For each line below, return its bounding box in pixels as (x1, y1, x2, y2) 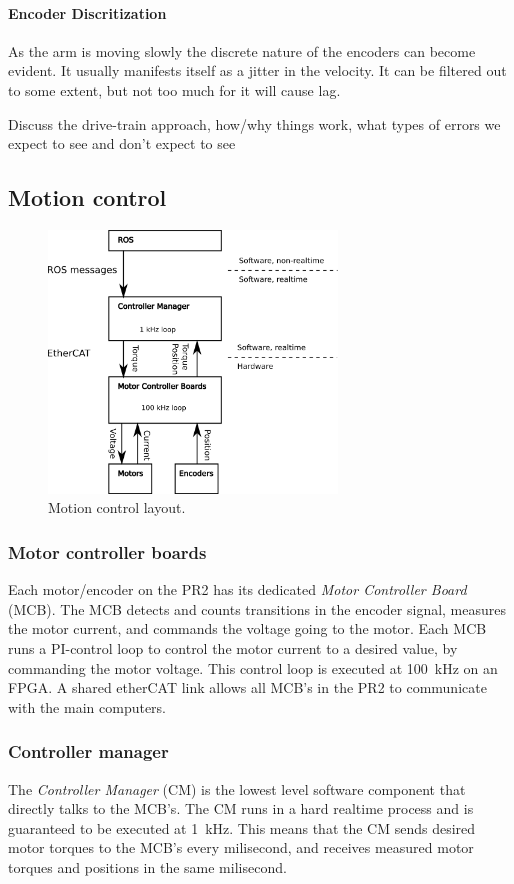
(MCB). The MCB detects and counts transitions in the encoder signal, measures (8, 598, 507, 619)
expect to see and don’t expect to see (8, 133, 236, 154)
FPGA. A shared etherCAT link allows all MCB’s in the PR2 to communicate (8, 677, 487, 698)
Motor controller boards (8, 539, 207, 564)
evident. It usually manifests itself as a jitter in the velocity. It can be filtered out (8, 60, 507, 81)
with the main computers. (8, 696, 167, 717)
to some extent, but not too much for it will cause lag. (8, 79, 341, 100)
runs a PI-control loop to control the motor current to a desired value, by (8, 637, 458, 658)
